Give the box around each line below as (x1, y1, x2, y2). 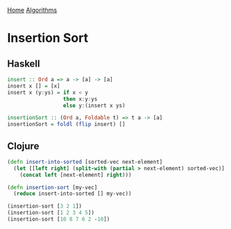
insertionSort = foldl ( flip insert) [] (7, 121, 126, 128)
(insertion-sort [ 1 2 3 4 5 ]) (7, 210, 95, 217)
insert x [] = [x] (7, 83, 60, 90)
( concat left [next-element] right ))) (19, 171, 132, 178)
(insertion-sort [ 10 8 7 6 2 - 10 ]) (7, 216, 110, 223)
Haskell (7, 58, 40, 69)
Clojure (7, 140, 40, 152)
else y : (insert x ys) (62, 102, 126, 109)
